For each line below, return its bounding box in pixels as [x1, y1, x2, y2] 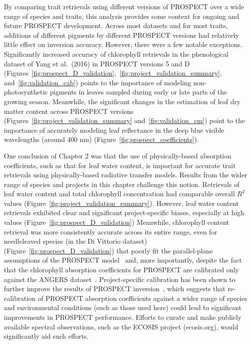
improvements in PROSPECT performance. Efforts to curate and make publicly [4, 312, 242, 322]
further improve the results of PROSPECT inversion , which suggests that [4, 283, 226, 294]
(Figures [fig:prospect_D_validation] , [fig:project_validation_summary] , [4, 68, 222, 78]
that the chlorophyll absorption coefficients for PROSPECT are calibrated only [4, 265, 239, 275]
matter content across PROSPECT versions [4, 106, 134, 116]
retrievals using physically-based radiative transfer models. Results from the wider [4, 170, 248, 180]
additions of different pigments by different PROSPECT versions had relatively [4, 30, 239, 40]
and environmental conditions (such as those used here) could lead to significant [4, 302, 242, 313]
